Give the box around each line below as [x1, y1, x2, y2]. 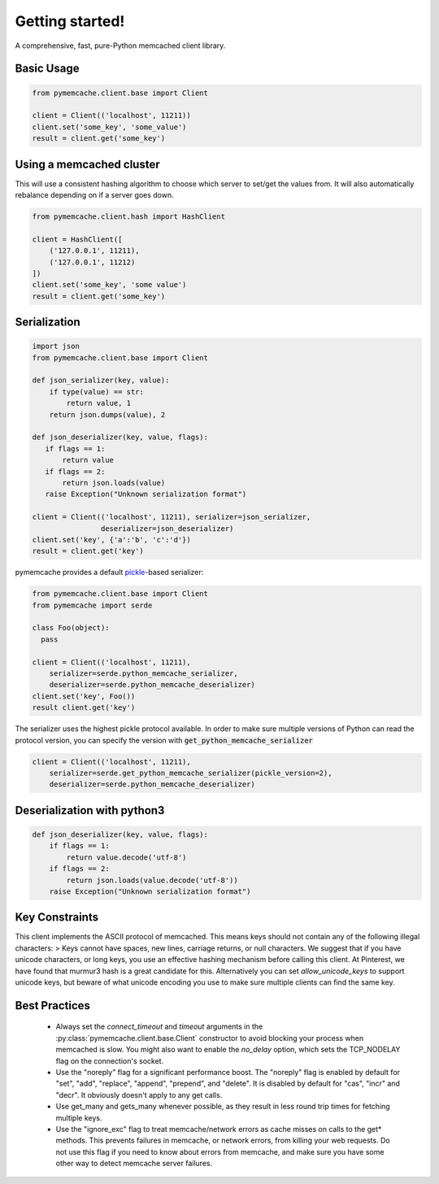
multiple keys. [55, 1112, 102, 1122]
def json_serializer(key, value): [32, 376, 170, 385]
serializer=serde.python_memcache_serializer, [49, 669, 239, 678]
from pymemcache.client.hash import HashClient [32, 211, 225, 221]
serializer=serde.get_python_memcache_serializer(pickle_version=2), [49, 768, 333, 777]
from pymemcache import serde [32, 600, 153, 610]
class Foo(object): [32, 623, 110, 633]
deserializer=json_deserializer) [100, 524, 234, 533]
